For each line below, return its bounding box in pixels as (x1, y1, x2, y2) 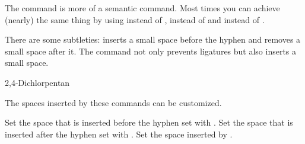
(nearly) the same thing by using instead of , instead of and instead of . (5, 13, 265, 25)
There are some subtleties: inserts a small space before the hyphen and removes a (5, 33, 301, 46)
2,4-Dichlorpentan (5, 76, 70, 88)
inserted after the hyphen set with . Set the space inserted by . (5, 127, 233, 140)
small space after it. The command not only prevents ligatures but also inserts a (5, 44, 297, 57)
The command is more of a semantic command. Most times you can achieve (5, 2, 280, 14)
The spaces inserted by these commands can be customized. (5, 96, 222, 108)
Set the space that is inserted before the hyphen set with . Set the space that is (5, 116, 293, 129)
